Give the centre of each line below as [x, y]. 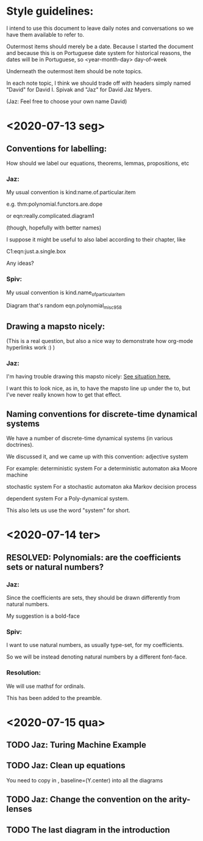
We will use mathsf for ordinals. [46, 686]
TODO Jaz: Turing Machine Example [76, 745]
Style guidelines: [50, 11]
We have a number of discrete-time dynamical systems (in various [90, 438]
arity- [180, 800]
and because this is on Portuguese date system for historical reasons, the [99, 52]
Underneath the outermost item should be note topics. [74, 71]
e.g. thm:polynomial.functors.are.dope [54, 204]
